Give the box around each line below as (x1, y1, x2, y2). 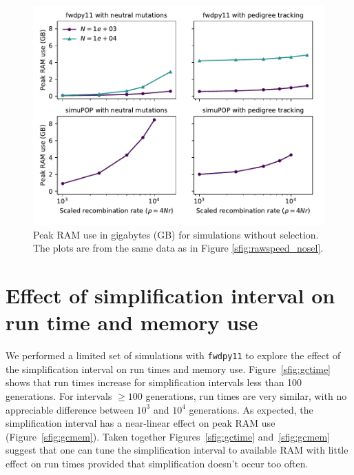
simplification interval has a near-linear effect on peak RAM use (6, 416, 275, 430)
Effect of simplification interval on (6, 281, 335, 309)
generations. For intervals (6, 388, 112, 403)
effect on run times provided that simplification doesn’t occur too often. (6, 456, 309, 470)
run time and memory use (6, 308, 258, 336)
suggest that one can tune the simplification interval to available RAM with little (6, 443, 348, 457)
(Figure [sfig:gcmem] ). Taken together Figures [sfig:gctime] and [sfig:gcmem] (6, 429, 330, 443)
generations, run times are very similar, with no (145, 388, 347, 403)
